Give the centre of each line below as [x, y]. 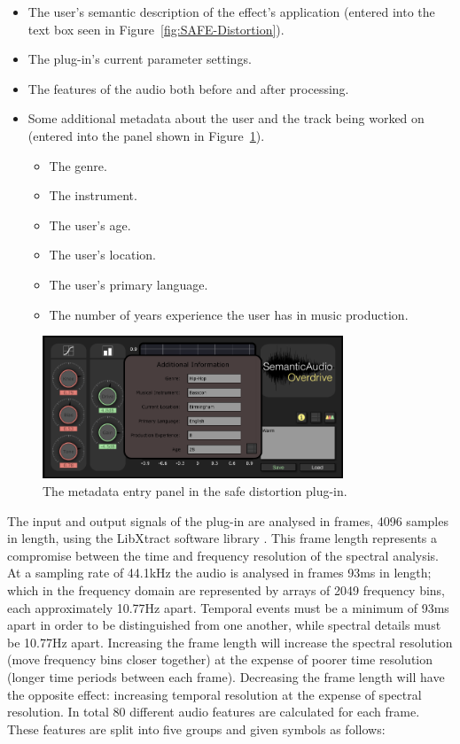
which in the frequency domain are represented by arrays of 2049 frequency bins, [226, 590]
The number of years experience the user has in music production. [229, 314]
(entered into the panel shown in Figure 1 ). [146, 135]
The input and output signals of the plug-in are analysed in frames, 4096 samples [228, 520]
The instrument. [93, 195]
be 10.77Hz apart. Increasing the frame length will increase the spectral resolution [230, 642]
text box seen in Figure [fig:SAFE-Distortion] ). [156, 29]
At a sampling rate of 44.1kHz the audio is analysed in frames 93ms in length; [219, 573]
